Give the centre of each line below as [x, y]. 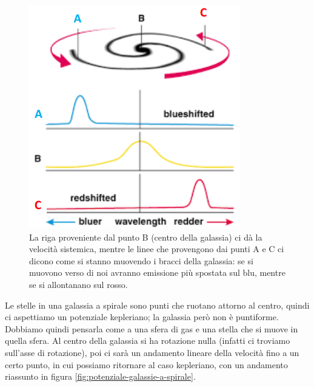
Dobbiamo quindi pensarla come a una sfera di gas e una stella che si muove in [152, 328]
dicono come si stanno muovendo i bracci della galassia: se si [141, 260]
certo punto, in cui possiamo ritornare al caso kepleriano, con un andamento [146, 364]
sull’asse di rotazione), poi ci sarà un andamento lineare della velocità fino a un [152, 352]
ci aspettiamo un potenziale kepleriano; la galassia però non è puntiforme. [142, 317]
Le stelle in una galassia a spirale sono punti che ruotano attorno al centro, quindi [157, 305]
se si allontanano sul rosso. [78, 284]
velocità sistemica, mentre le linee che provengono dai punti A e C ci [157, 249]
